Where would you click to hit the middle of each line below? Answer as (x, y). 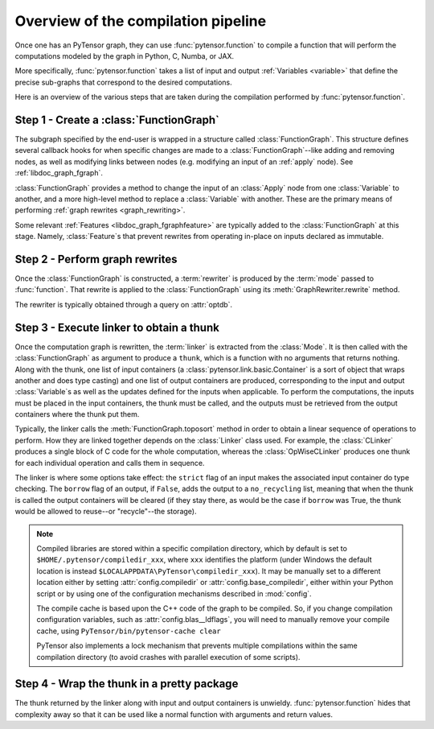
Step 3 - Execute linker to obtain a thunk (117, 327)
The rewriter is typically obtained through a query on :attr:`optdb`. (124, 304)
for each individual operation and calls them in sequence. (110, 463)
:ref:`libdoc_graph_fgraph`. (59, 173)
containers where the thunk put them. (77, 414)
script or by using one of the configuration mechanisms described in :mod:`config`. (174, 593)
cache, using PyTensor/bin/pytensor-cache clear (129, 631)
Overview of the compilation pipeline (141, 21)
